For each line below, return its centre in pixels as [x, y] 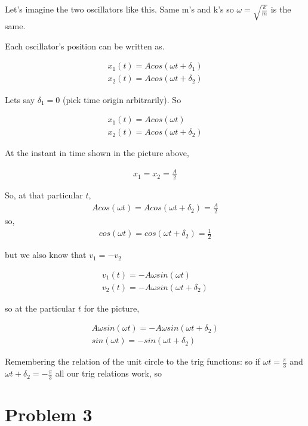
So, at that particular [44, 195]
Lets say [20, 99]
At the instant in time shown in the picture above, [97, 153]
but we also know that [46, 255]
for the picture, [112, 308]
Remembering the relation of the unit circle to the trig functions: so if [133, 361]
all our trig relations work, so [109, 373]
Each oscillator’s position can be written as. [85, 46]
